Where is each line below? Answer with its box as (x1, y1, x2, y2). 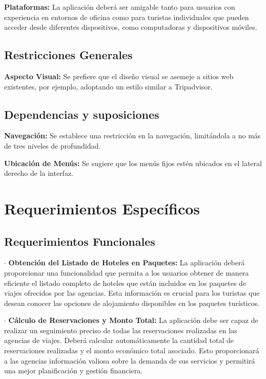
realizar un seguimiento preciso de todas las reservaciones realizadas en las (4, 324, 237, 335)
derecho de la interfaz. (4, 168, 74, 178)
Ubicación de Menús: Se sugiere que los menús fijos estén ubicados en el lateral (4, 157, 262, 168)
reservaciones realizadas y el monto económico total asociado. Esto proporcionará (4, 345, 259, 356)
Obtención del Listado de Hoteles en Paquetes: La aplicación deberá (8, 257, 245, 268)
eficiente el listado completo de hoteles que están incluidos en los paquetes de (4, 277, 247, 288)
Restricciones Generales (4, 47, 133, 63)
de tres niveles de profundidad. (4, 140, 101, 151)
